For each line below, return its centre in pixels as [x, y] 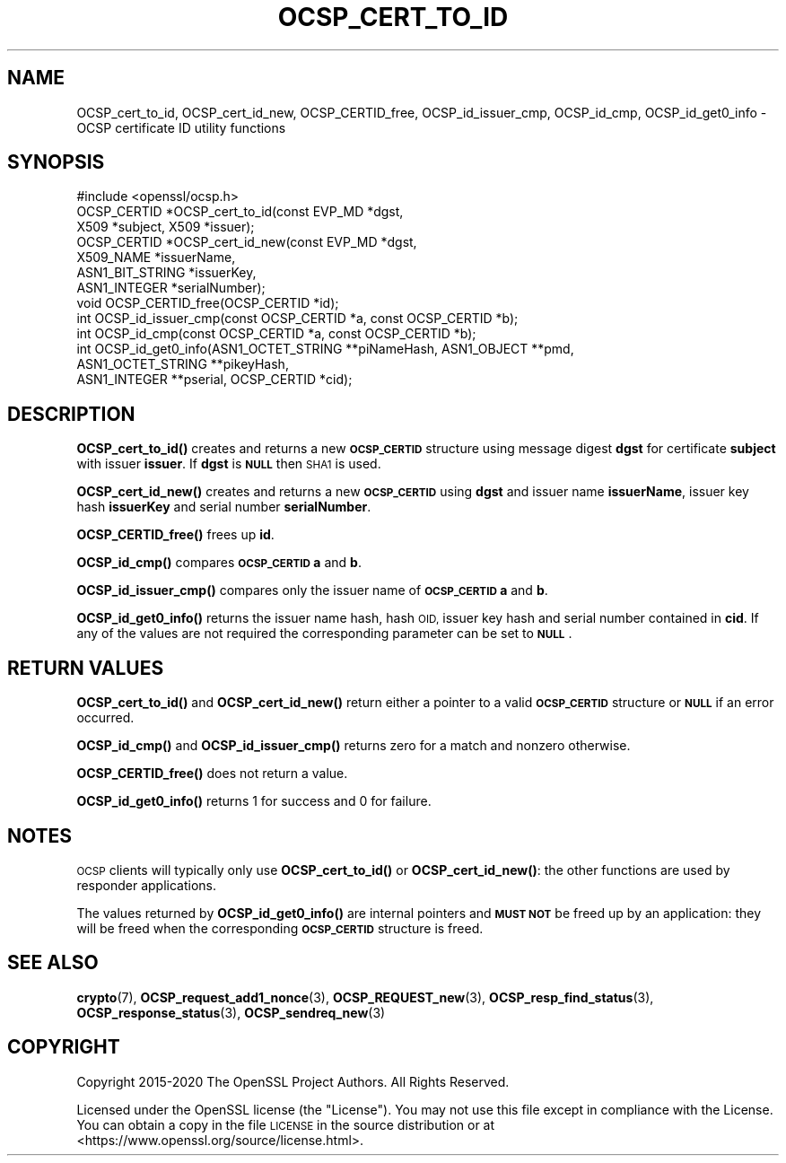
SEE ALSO [53, 963]
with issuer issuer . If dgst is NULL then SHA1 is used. [229, 464]
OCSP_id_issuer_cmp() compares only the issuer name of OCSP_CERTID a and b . [312, 590]
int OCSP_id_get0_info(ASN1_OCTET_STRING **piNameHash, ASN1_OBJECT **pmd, [325, 349]
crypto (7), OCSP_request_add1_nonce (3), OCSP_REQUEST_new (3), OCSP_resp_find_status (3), [365, 997]
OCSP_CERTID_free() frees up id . [175, 535]
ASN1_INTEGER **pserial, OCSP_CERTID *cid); [214, 380]
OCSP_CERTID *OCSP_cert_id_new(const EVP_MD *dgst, [247, 242]
